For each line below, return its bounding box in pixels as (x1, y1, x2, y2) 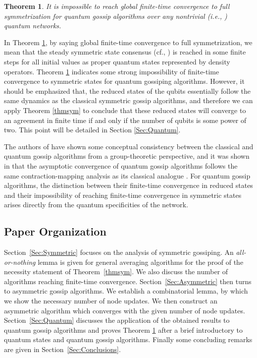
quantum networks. (4, 20, 61, 31)
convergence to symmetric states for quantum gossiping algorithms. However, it (4, 76, 245, 86)
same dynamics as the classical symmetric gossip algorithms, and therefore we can (4, 95, 253, 106)
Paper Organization (4, 224, 106, 239)
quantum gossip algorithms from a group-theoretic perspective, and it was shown (4, 151, 250, 161)
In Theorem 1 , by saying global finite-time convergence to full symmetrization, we (4, 37, 253, 47)
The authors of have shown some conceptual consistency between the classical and (4, 141, 254, 151)
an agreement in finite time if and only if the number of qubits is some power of (4, 115, 247, 125)
